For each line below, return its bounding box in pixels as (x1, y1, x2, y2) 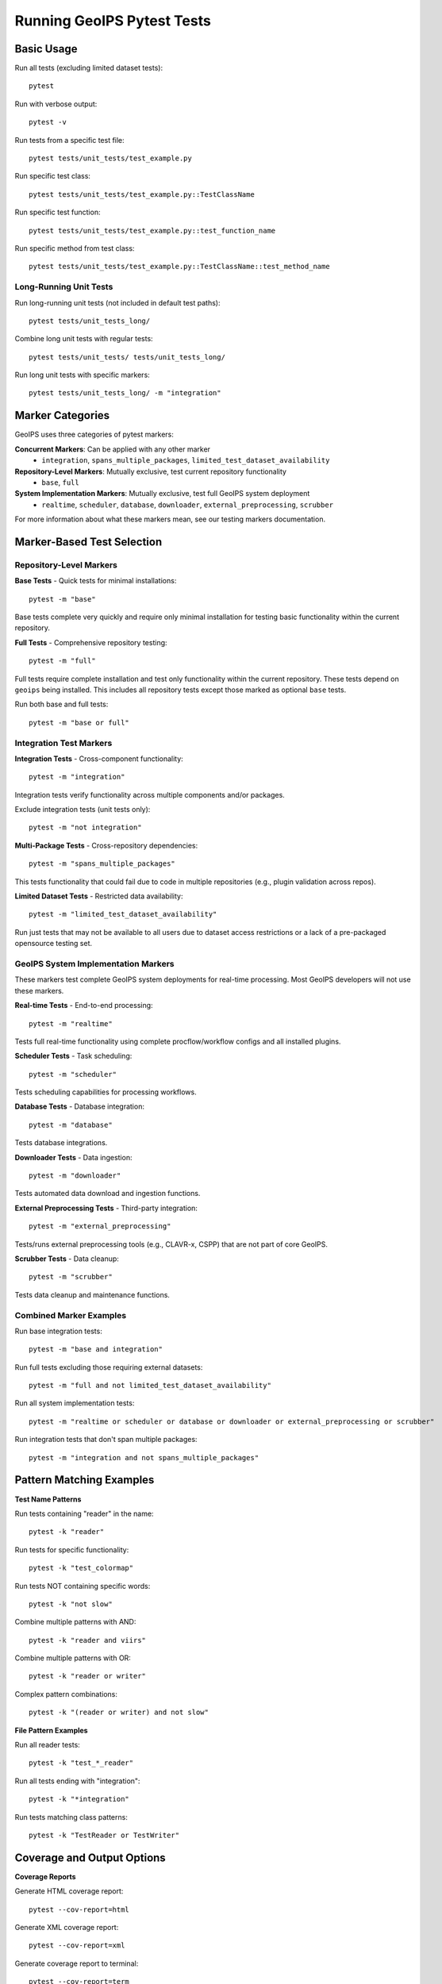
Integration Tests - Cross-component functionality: (14, 754, 184, 763)
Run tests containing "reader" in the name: (14, 1509, 154, 1518)
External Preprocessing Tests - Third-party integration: (14, 1203, 198, 1213)
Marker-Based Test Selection (14, 535, 163, 548)
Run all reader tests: (14, 1740, 81, 1750)
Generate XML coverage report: (14, 1923, 119, 1932)
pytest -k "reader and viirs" (29, 1636, 147, 1644)
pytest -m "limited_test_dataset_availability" (29, 909, 217, 919)
